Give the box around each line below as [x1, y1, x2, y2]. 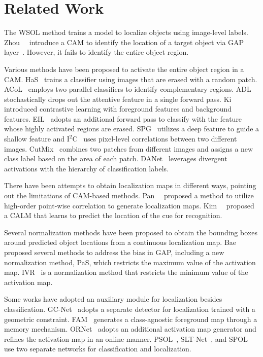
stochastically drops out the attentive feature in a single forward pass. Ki [4, 93, 232, 104]
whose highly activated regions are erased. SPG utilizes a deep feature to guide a [4, 123, 259, 134]
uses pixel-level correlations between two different [83, 133, 237, 144]
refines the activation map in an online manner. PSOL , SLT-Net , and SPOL [4, 333, 248, 344]
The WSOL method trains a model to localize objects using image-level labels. [4, 27, 248, 38]
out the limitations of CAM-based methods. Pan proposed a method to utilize [4, 190, 254, 201]
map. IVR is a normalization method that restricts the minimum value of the [4, 267, 248, 277]
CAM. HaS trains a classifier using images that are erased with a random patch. [4, 74, 257, 84]
